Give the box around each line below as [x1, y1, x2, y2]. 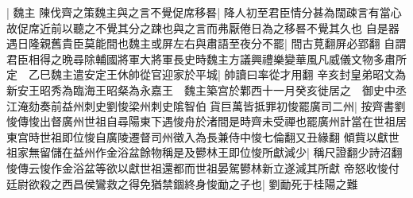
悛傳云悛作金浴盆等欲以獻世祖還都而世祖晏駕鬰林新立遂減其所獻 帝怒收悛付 [6, 159, 399, 176]
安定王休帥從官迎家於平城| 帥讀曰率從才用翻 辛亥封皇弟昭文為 [83, 66, 407, 83]
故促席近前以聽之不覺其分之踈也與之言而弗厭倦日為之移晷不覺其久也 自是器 [6, 19, 399, 36]
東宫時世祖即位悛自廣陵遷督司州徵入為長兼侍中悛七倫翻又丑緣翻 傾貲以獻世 [6, 128, 399, 145]
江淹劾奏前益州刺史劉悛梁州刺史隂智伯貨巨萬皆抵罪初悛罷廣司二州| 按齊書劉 [6, 97, 406, 114]
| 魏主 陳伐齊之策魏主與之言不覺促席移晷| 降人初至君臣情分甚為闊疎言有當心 [6, 4, 402, 20]
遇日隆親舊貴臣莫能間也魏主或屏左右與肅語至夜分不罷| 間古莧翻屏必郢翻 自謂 [6, 35, 407, 52]
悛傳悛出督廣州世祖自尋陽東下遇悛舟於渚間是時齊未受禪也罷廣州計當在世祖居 [6, 113, 407, 130]
